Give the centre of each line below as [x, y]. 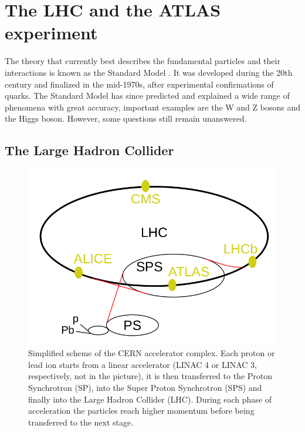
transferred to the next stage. [81, 422]
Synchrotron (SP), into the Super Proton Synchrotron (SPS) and [145, 388]
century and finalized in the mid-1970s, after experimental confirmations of [139, 84]
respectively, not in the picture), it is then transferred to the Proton [150, 376]
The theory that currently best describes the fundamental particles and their [143, 61]
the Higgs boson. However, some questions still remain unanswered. [126, 118]
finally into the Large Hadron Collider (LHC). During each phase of [150, 399]
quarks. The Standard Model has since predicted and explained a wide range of [147, 96]
